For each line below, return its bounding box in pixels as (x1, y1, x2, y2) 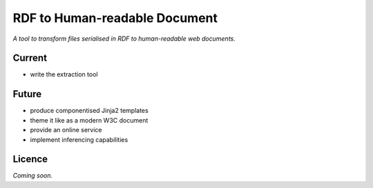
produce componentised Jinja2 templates (30, 107, 149, 115)
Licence (12, 154, 48, 165)
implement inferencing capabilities (30, 135, 128, 144)
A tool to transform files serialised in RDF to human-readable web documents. (12, 34, 236, 43)
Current (12, 52, 48, 64)
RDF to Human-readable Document (12, 10, 218, 25)
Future (12, 88, 42, 100)
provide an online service (30, 126, 103, 134)
